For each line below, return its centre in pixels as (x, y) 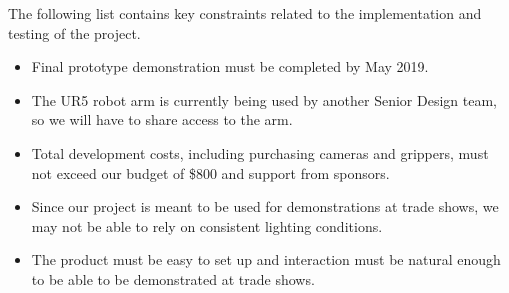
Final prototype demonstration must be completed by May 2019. (230, 66)
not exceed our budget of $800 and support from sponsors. (210, 172)
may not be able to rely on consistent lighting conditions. (207, 225)
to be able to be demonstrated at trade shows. (173, 278)
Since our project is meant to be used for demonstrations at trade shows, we (265, 206)
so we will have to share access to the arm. (162, 119)
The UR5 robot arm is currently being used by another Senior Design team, (264, 99)
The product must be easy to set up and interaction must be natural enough (266, 259)
